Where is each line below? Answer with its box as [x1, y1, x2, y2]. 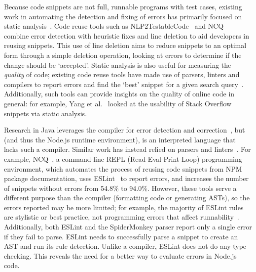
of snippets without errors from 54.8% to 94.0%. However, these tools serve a [4, 182, 237, 193]
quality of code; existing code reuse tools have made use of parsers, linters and [4, 69, 240, 80]
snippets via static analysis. [4, 108, 87, 118]
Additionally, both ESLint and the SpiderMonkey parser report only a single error [4, 222, 252, 232]
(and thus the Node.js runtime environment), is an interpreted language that [4, 134, 236, 144]
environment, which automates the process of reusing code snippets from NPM [4, 163, 242, 174]
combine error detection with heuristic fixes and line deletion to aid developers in [4, 30, 250, 41]
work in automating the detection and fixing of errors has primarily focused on [4, 11, 242, 21]
